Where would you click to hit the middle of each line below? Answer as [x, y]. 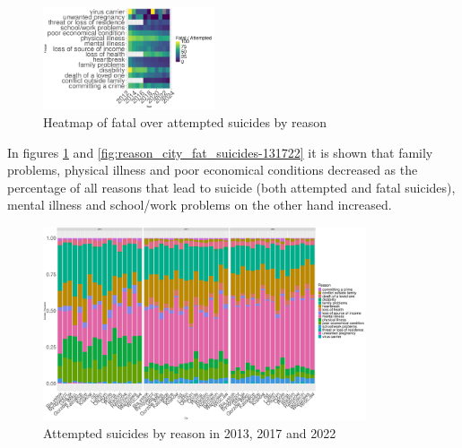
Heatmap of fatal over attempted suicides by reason [185, 121]
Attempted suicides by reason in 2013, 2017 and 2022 [190, 432]
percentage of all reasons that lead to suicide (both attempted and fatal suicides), [231, 187]
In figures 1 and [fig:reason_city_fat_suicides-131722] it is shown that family [220, 152]
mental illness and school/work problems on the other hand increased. [200, 205]
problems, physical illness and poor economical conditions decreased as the [213, 170]
